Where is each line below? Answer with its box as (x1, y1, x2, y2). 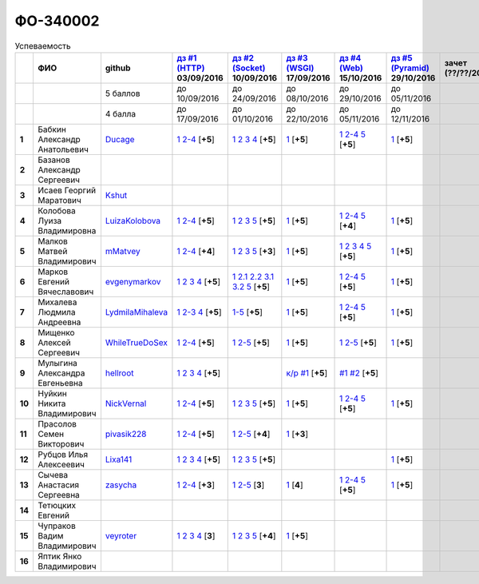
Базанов (37, 154, 71, 165)
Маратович (37, 194, 81, 205)
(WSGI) (286, 62, 315, 73)
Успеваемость (14, 40, 71, 51)
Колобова (37, 205, 76, 216)
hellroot (105, 367, 134, 379)
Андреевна (37, 316, 81, 328)
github (105, 62, 131, 73)
